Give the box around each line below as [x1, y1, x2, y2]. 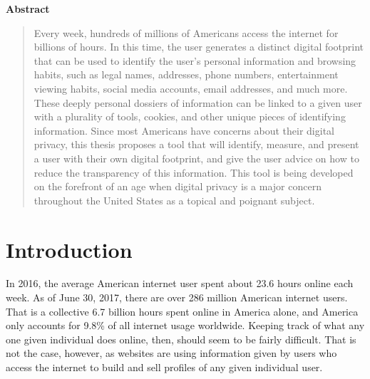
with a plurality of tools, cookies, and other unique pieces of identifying [34, 109, 346, 124]
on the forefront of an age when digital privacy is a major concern [34, 179, 322, 194]
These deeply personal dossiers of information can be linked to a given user [34, 95, 362, 110]
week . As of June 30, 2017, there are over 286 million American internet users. [6, 290, 348, 305]
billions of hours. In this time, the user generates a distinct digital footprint [34, 39, 364, 54]
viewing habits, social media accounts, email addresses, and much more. [34, 81, 348, 95]
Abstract [6, 1, 50, 16]
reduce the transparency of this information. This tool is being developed [34, 165, 354, 180]
